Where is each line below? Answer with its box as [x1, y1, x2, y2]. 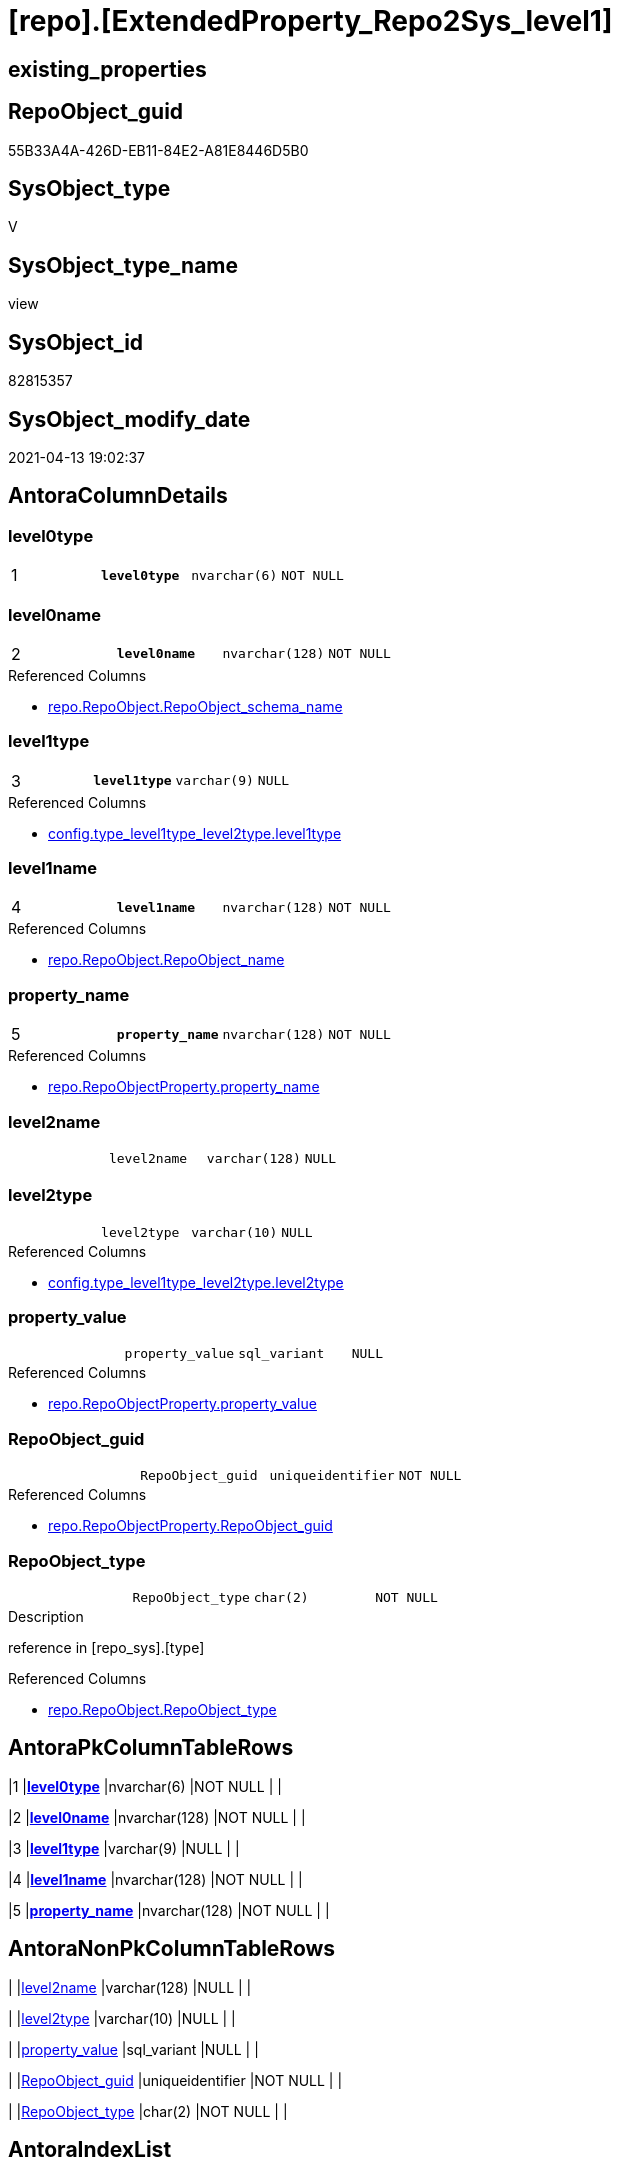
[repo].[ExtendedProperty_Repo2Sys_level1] [8, 4, 613, 38]
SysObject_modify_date [8, 406, 251, 432]
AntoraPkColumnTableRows [8, 1735, 294, 1761]
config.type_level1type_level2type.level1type [48, 824, 342, 842]
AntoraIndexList [8, 2137, 172, 2163]
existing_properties [8, 56, 207, 82]
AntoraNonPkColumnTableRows [8, 1936, 336, 1962]
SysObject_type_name [8, 252, 239, 278]
